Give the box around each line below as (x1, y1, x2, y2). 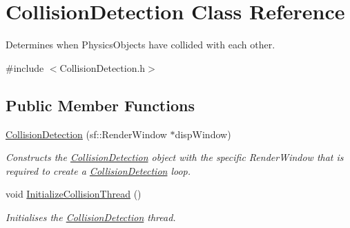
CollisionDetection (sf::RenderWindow (6, 126, 167, 141)
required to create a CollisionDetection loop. (6, 163, 191, 178)
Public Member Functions (6, 94, 195, 115)
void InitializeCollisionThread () (6, 187, 142, 201)
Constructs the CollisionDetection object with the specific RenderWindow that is (6, 150, 344, 164)
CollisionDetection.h (59, 60, 146, 75)
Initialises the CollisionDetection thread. (6, 209, 176, 224)
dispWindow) (175, 126, 231, 141)
